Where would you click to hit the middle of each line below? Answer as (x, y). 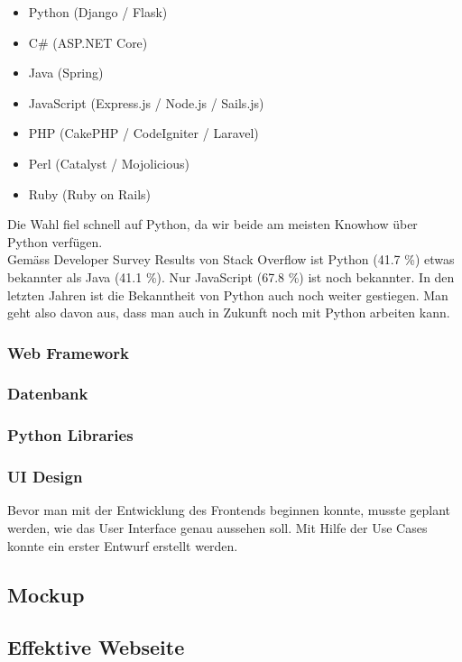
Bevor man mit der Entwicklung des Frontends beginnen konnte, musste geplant (229, 510)
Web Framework (68, 352)
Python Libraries (70, 435)
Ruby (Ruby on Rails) (90, 193)
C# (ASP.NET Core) (88, 42)
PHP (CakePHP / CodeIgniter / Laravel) (143, 133)
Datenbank (48, 394)
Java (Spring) (66, 73)
